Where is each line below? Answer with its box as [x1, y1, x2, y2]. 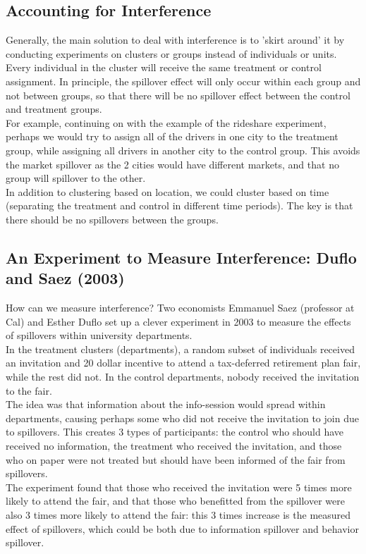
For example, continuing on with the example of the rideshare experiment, [6, 115, 327, 130]
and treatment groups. [6, 101, 102, 116]
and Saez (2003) [6, 267, 125, 289]
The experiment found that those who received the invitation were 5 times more [6, 479, 352, 494]
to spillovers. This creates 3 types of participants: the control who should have [6, 424, 344, 439]
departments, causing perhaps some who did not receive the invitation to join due [6, 410, 359, 425]
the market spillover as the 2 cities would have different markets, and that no [6, 156, 339, 171]
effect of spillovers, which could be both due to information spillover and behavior [6, 521, 359, 536]
